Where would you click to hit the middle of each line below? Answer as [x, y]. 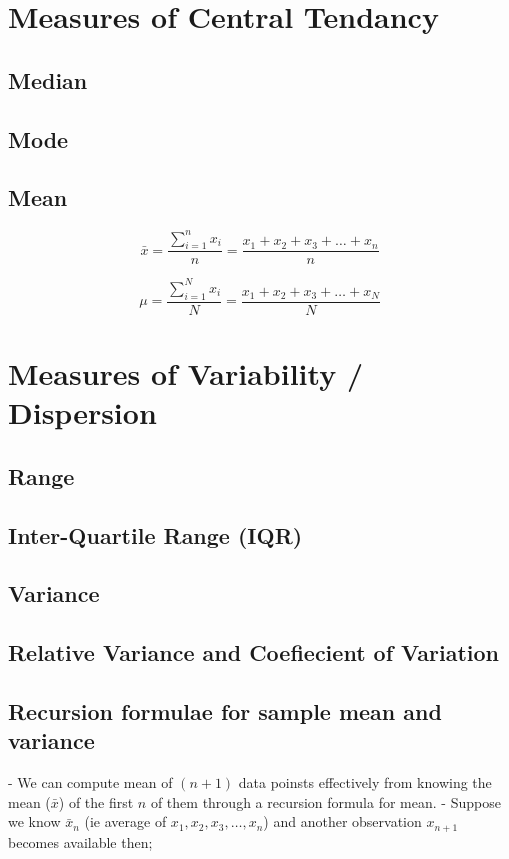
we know [34, 821]
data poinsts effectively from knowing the [365, 782]
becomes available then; [80, 841]
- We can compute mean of [90, 782]
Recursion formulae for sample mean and [225, 710]
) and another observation [342, 821]
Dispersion [82, 412]
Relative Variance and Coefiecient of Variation [253, 652]
